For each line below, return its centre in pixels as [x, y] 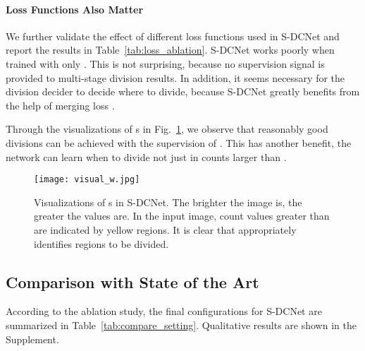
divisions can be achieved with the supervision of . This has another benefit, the [179, 142]
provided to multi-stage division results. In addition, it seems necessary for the [175, 77]
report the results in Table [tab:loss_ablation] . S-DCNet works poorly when [170, 50]
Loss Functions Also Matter [75, 9]
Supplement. [32, 339]
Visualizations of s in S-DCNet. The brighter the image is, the [168, 202]
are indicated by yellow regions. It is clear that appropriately [165, 229]
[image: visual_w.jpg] [87, 180]
